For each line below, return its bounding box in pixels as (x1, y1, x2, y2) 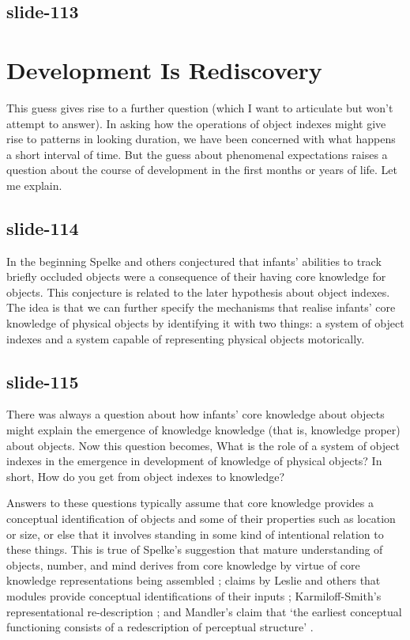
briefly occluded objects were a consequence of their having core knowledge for (6, 268, 386, 285)
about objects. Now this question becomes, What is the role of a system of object (6, 437, 400, 453)
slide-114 (6, 215, 79, 240)
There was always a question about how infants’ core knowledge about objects (6, 406, 385, 422)
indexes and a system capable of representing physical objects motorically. (6, 330, 365, 347)
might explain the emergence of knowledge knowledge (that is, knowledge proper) (6, 422, 401, 438)
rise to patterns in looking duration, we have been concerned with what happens (6, 131, 396, 147)
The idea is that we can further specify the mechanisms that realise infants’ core (6, 299, 396, 316)
